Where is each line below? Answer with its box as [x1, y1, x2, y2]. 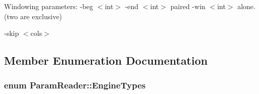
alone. [237, 1, 255, 11]
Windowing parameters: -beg [4, 1, 93, 11]
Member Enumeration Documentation [4, 53, 208, 68]
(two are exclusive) [4, 11, 62, 21]
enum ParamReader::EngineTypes [4, 79, 146, 91]
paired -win [170, 1, 205, 11]
